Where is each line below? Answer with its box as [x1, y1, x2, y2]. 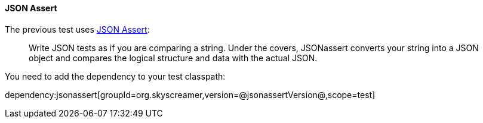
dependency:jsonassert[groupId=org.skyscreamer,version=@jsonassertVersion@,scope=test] [5, 89, 376, 100]
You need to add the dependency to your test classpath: [5, 71, 226, 81]
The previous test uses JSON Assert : [5, 24, 150, 34]
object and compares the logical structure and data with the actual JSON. [29, 52, 318, 63]
